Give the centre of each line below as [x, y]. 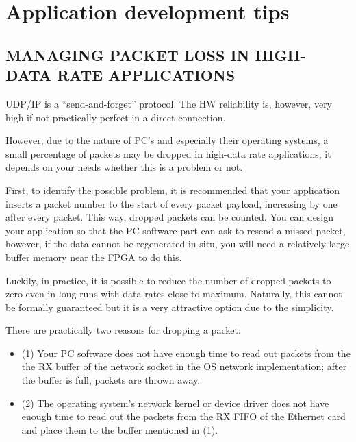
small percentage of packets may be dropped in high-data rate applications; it [168, 153]
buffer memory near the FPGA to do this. [94, 257]
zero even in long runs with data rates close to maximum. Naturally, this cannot [174, 294]
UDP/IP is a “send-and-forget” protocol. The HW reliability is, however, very [169, 103]
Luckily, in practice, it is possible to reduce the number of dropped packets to [168, 280]
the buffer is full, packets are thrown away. [111, 380]
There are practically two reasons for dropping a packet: [123, 330]
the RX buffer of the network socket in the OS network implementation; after [184, 366]
